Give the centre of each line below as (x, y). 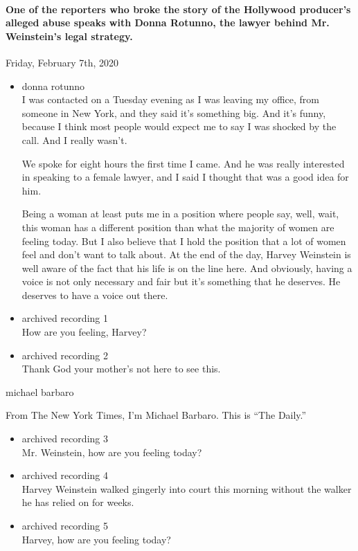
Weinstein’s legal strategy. (69, 36)
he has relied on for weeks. (78, 502)
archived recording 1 (65, 318)
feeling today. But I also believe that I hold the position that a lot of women (184, 241)
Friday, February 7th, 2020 (62, 62)
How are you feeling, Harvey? (84, 332)
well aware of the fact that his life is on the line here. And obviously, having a (187, 268)
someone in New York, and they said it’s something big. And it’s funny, (174, 112)
